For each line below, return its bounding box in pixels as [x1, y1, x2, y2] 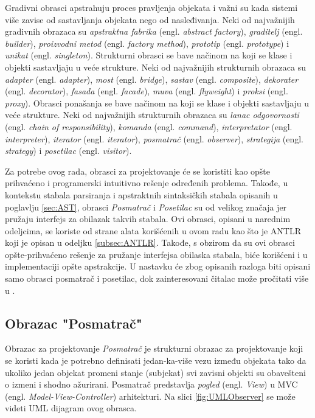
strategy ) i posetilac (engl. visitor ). [5, 144, 132, 157]
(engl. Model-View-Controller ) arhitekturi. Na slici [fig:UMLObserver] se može [5, 389, 296, 402]
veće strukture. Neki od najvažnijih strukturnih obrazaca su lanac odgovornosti [5, 108, 299, 121]
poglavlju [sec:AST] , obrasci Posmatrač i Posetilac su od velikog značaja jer [5, 200, 287, 213]
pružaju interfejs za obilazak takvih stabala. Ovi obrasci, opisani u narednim [5, 212, 291, 225]
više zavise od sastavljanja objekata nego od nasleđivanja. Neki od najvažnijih [5, 13, 295, 26]
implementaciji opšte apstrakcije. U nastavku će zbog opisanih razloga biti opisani [5, 260, 311, 273]
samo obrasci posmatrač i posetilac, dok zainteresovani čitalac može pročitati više [5, 272, 309, 285]
